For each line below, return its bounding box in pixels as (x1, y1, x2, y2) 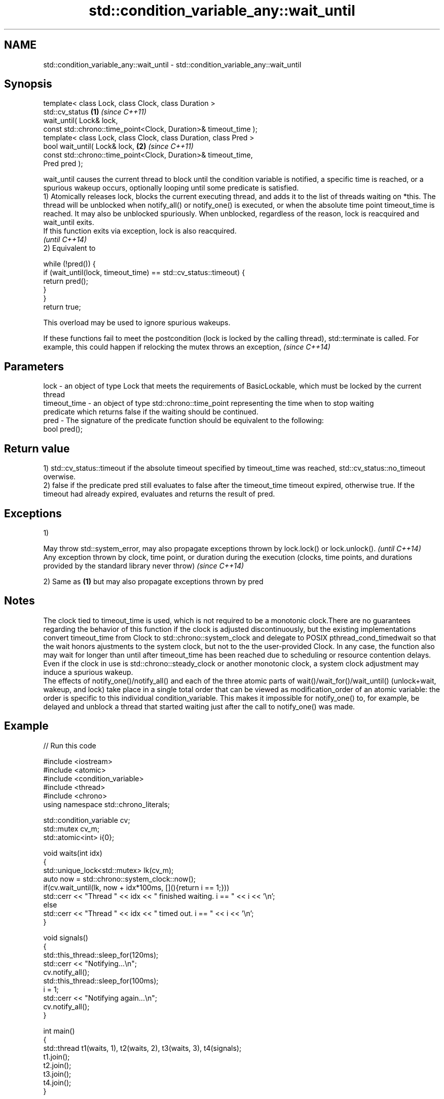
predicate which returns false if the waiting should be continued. (43, 407, 258, 416)
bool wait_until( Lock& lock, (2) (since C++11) (43, 142, 194, 151)
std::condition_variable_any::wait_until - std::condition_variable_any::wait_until (43, 60, 302, 69)
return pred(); (43, 277, 88, 286)
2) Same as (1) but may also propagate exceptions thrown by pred (43, 577, 264, 586)
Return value (4, 442, 70, 455)
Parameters (4, 360, 64, 373)
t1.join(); (43, 1052, 70, 1061)
